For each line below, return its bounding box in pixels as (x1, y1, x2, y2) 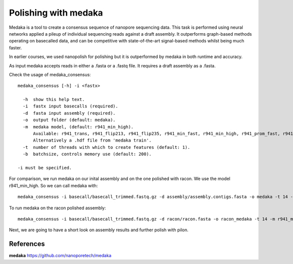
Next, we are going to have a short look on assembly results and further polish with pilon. (9, 227, 189, 233)
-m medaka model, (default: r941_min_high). (22, 124, 134, 129)
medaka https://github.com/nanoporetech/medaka (9, 253, 112, 259)
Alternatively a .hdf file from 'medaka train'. (33, 138, 152, 143)
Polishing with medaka (9, 7, 104, 18)
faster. (9, 44, 22, 51)
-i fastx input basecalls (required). (22, 103, 118, 109)
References (9, 240, 45, 248)
